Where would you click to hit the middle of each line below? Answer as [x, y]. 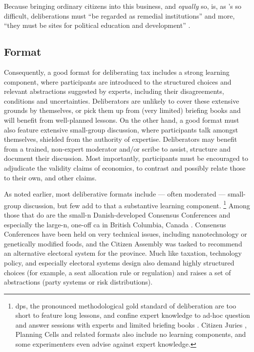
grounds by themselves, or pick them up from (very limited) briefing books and [122, 110]
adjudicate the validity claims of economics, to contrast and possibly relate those [125, 167]
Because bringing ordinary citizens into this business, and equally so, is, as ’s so [123, 6]
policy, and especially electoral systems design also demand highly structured [119, 262]
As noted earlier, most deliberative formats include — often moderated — [115, 194]
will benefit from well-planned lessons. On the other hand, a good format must [122, 120]
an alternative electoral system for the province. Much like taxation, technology [123, 253]
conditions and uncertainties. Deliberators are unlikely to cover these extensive [122, 100]
